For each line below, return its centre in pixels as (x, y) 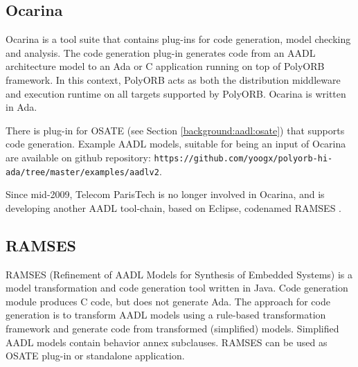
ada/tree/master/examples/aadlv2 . (84, 171)
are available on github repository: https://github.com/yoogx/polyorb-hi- (169, 157)
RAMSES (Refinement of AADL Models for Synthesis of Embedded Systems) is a (179, 274)
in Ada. (21, 107)
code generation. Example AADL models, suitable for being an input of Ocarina (176, 144)
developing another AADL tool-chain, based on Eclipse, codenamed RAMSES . (173, 207)
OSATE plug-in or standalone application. (95, 356)
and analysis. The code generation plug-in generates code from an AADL (161, 52)
